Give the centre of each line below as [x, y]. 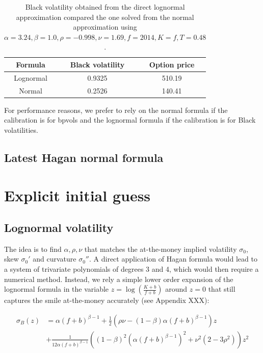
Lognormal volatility [59, 228]
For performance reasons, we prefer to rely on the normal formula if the [116, 110]
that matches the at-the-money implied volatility [161, 249]
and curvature [55, 259]
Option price [172, 64]
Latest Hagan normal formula [84, 157]
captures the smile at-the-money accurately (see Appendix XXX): [107, 300]
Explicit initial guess [77, 195]
